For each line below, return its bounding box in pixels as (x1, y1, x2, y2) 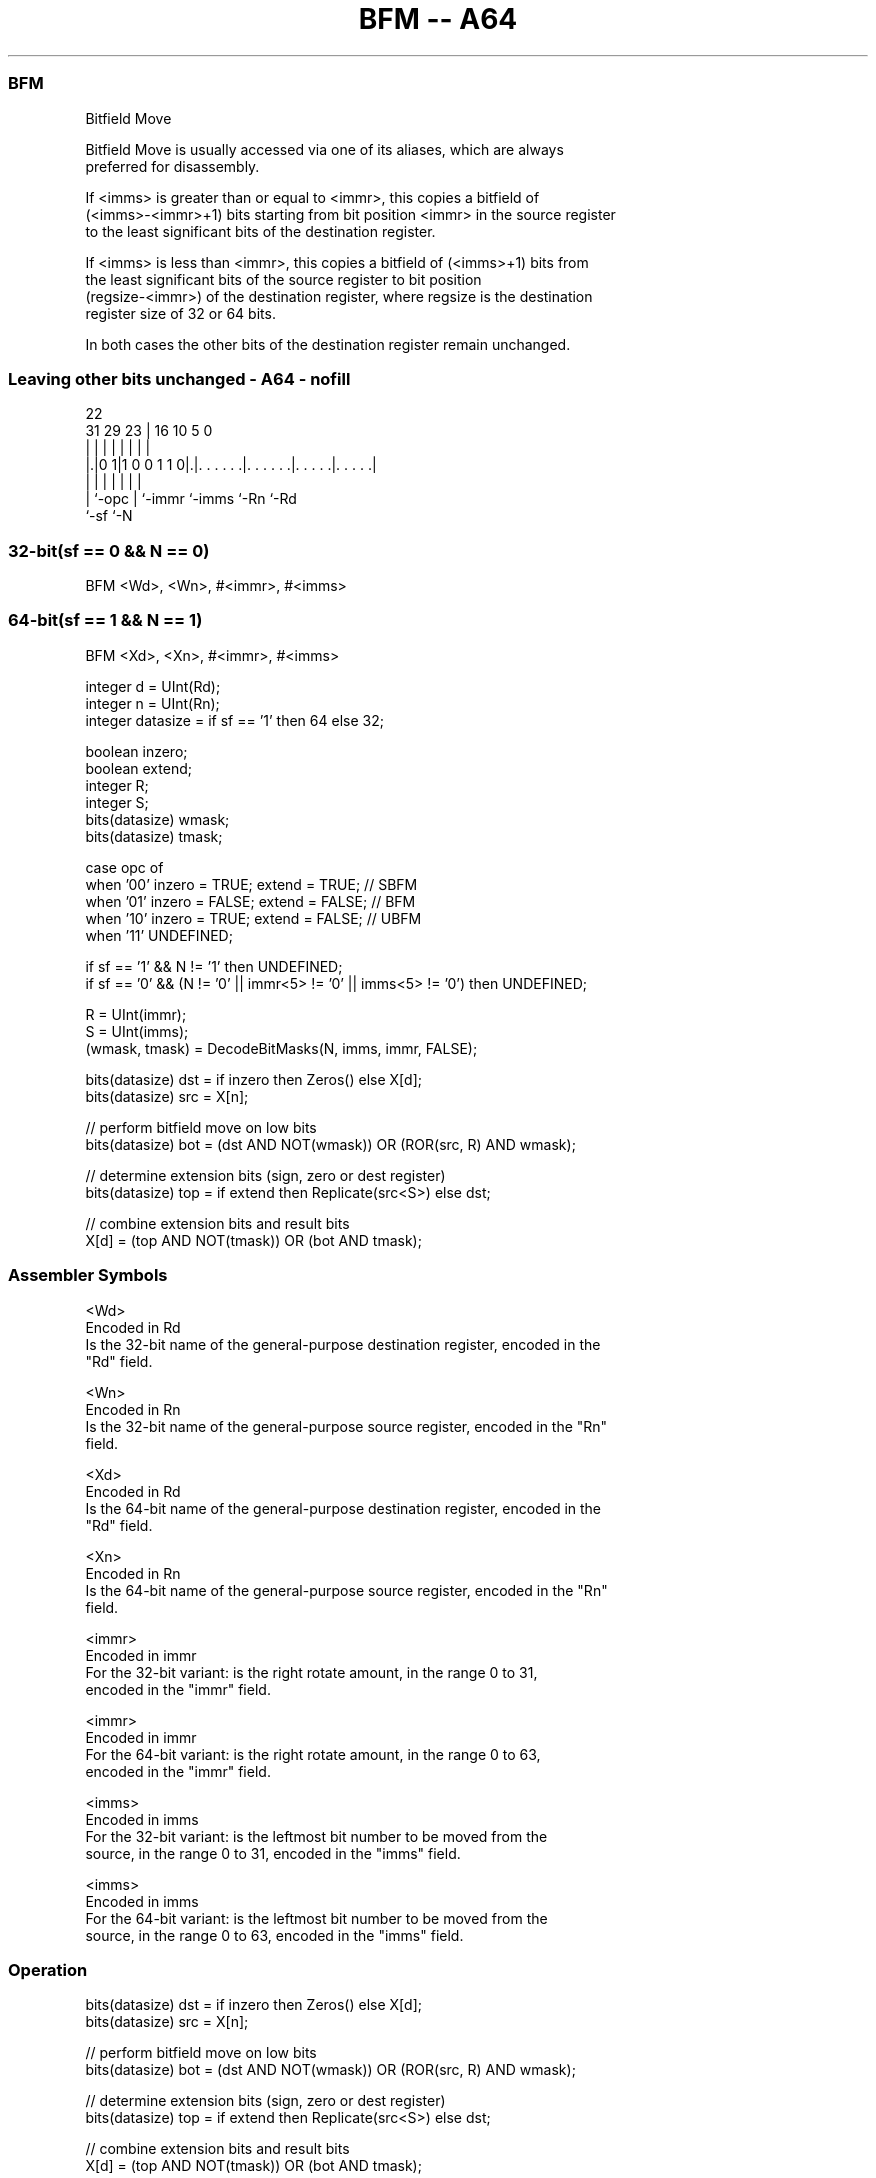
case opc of (85, 858, 164, 876)
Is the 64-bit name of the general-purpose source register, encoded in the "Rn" (85, 1581, 608, 1599)
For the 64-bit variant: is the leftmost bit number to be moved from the (85, 1909, 548, 1927)
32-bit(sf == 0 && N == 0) (8, 540, 210, 561)
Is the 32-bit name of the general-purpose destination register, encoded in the (85, 1335, 601, 1353)
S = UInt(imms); (85, 1022, 189, 1040)
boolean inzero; (85, 742, 188, 760)
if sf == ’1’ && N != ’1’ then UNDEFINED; (85, 957, 343, 975)
